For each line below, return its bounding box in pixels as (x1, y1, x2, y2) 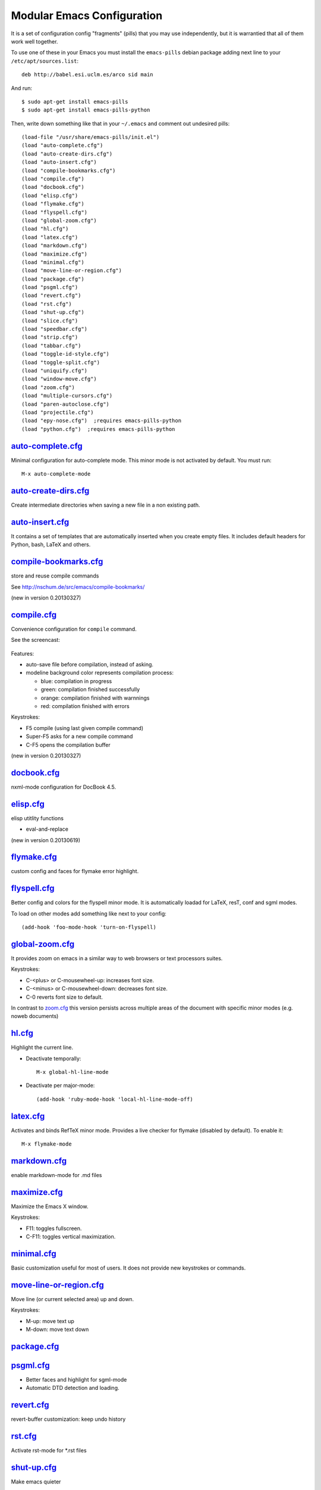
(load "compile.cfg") (21, 176, 84, 182)
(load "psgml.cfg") (21, 284, 78, 291)
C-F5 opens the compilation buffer (26, 741, 111, 748)
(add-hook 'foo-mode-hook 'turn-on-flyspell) (21, 924, 157, 931)
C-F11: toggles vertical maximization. (26, 1233, 116, 1240)
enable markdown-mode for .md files (11, 1172, 102, 1179)
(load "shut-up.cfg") (21, 309, 84, 316)
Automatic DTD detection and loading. (26, 1385, 119, 1392)
